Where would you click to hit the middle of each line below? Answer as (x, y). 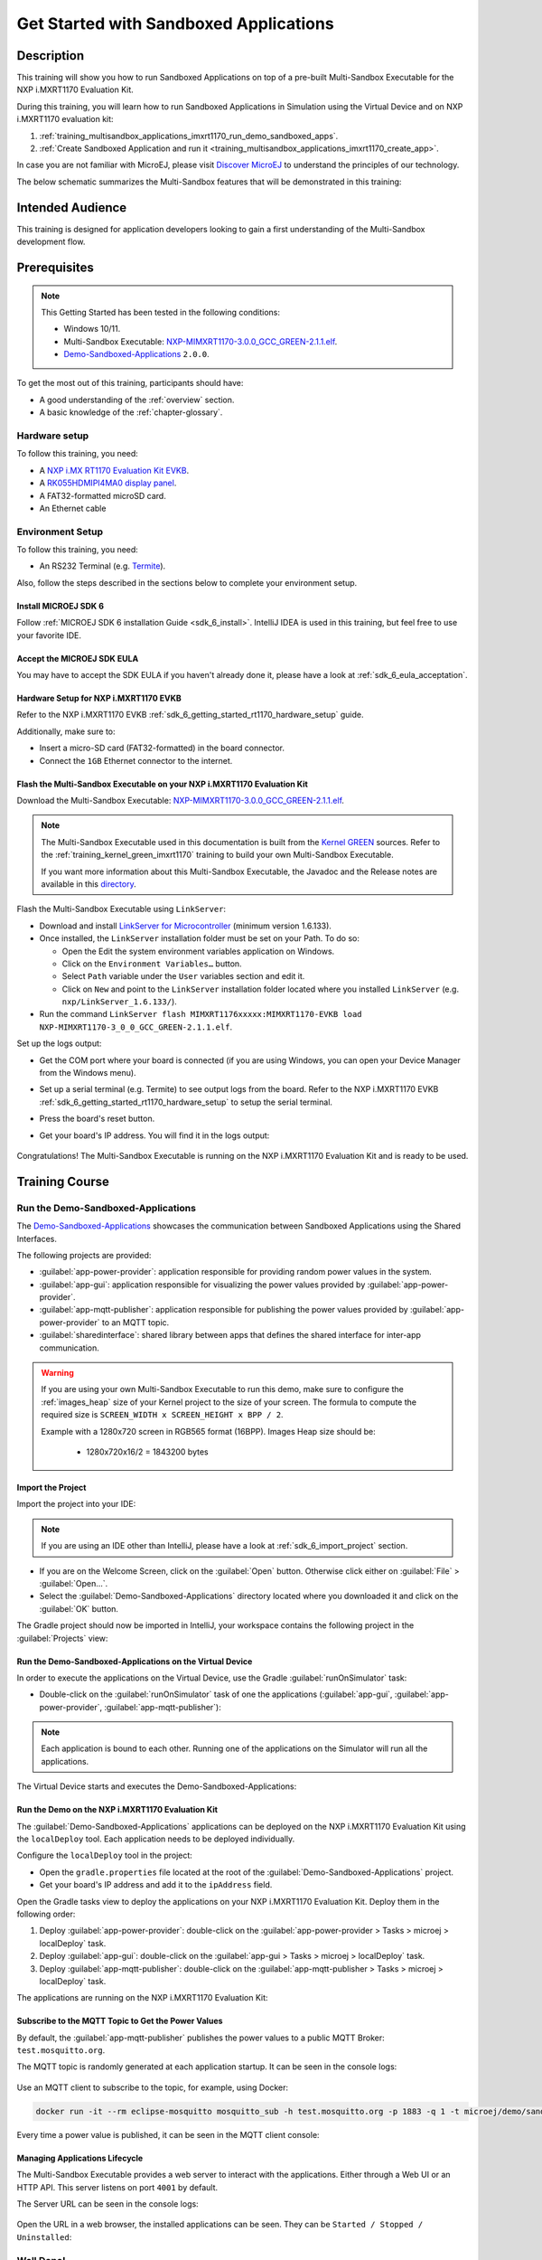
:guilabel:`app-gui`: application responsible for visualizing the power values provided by (202, 1285)
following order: (46, 1914)
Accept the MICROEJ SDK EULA (78, 658)
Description (51, 56)
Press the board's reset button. (97, 1119)
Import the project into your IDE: (76, 1504)
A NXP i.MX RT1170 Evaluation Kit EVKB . (114, 470)
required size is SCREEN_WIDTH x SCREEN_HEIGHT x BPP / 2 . (162, 1415)
